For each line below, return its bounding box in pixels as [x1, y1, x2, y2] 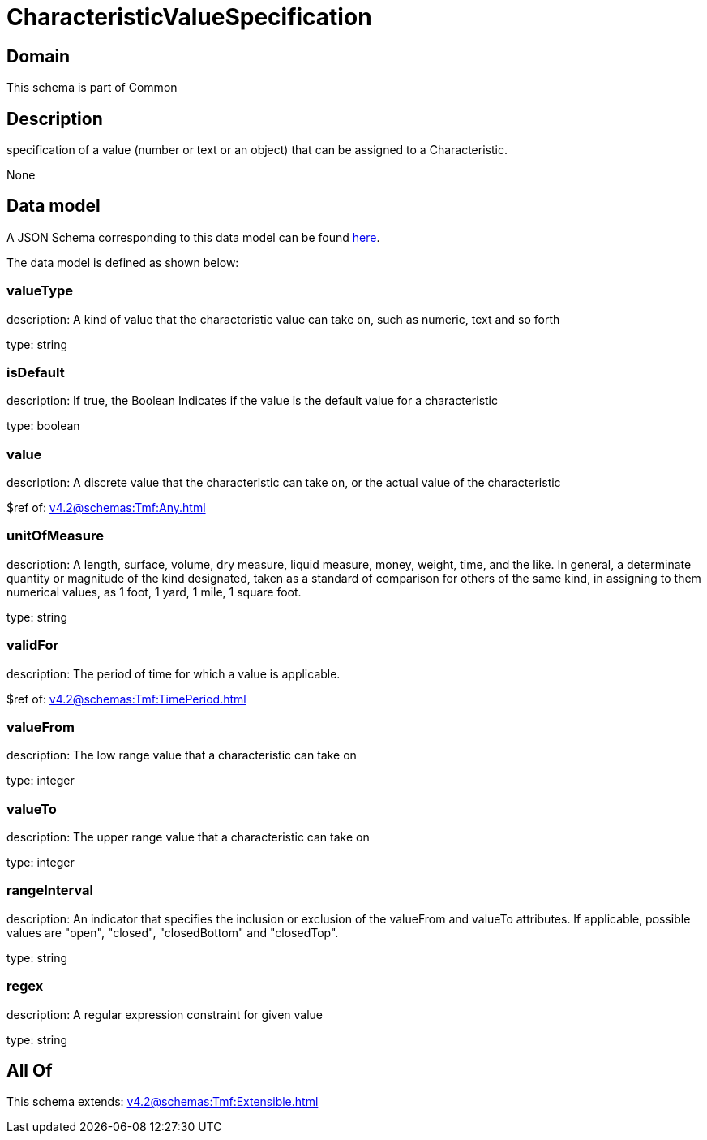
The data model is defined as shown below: [6, 255, 239, 269]
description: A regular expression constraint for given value [6, 1007, 324, 1022]
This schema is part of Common [6, 80, 178, 95]
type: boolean [6, 419, 80, 433]
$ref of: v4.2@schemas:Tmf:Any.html [6, 501, 206, 515]
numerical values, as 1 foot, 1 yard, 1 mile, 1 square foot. [6, 584, 302, 599]
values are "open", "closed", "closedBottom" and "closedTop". [6, 925, 339, 940]
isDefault [6, 364, 65, 381]
